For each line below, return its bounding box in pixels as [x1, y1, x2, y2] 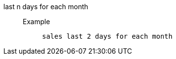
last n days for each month [3, 2, 88, 11]
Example [23, 17, 50, 26]
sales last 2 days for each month [42, 32, 173, 40]
